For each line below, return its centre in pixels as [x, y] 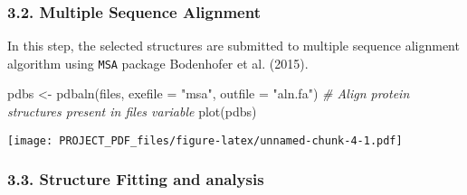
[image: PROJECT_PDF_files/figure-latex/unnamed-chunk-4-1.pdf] [205, 140]
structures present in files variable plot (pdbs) [132, 111]
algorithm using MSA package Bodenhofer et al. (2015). [158, 63]
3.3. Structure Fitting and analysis [136, 179]
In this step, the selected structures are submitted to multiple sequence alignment [233, 46]
